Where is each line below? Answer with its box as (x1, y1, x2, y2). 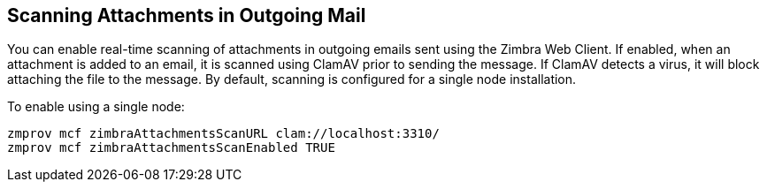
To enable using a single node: (7, 99, 185, 115)
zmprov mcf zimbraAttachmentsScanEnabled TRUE (7, 140, 335, 155)
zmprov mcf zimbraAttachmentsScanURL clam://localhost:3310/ (7, 126, 440, 141)
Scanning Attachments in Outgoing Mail (7, 4, 366, 26)
